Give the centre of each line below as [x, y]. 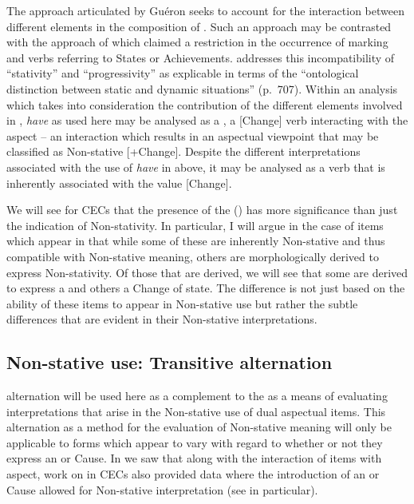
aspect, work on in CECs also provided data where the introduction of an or [193, 474]
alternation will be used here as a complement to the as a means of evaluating [197, 396]
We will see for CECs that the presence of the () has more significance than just [202, 210]
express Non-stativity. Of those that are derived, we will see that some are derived [207, 272]
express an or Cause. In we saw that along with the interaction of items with [194, 458]
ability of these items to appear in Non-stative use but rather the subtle [182, 303]
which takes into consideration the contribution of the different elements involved [205, 104]
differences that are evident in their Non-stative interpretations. [162, 319]
